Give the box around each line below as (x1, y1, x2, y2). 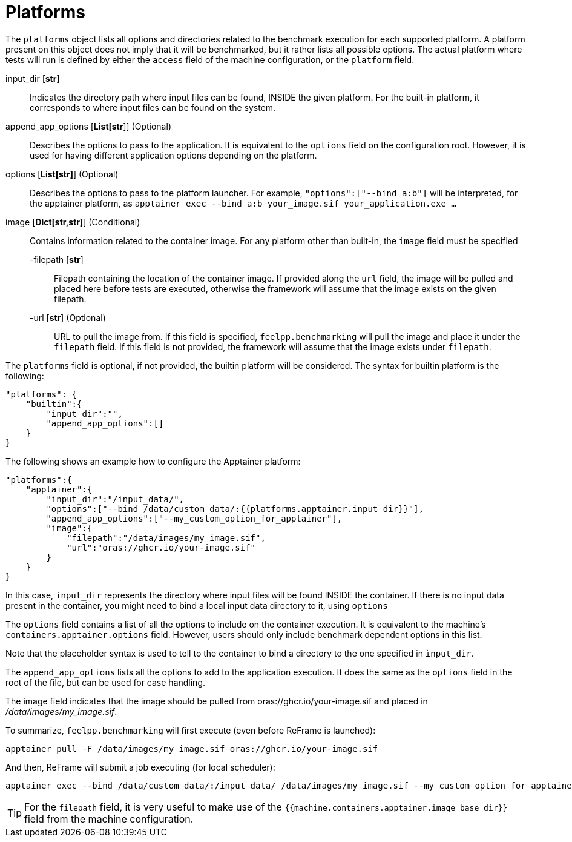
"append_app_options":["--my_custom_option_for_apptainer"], (46, 513, 343, 523)
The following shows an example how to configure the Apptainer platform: (5, 456, 301, 466)
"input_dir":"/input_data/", (46, 494, 185, 504)
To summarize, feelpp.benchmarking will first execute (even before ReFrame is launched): (5, 724, 376, 735)
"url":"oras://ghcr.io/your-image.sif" (67, 542, 256, 552)
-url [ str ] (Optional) (30, 312, 106, 323)
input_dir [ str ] (5, 73, 60, 84)
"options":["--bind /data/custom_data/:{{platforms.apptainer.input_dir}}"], (46, 503, 424, 514)
